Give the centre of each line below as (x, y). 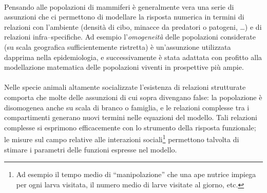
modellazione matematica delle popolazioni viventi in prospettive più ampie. (124, 67)
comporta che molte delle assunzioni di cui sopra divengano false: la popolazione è (133, 97)
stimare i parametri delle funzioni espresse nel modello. (91, 149)
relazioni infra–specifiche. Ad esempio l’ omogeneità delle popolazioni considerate (130, 37)
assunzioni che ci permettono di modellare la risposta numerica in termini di (124, 17)
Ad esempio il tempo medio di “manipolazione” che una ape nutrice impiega (136, 174)
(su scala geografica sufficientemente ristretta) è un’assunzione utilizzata (118, 46)
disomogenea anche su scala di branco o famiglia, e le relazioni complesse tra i (127, 107)
